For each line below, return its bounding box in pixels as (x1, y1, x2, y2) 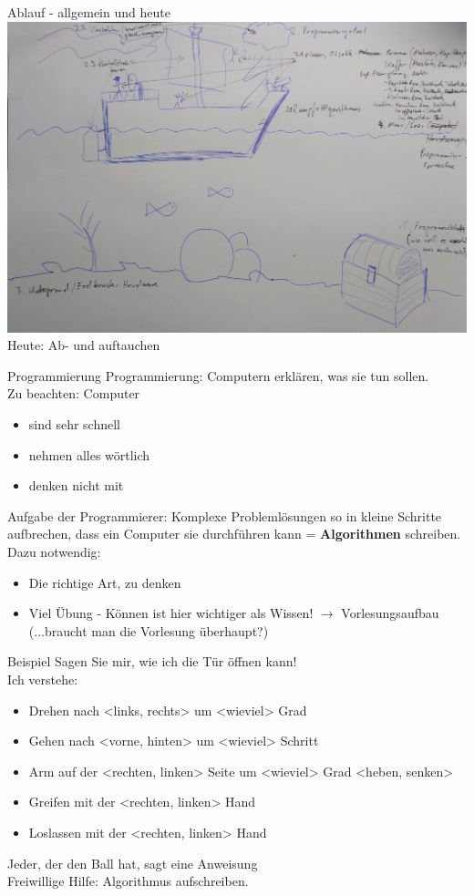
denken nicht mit (28, 476, 124, 495)
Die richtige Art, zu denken (28, 572, 181, 592)
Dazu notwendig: (7, 542, 101, 561)
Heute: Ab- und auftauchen (7, 335, 160, 355)
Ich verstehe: (7, 669, 78, 688)
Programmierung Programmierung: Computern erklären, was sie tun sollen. (7, 366, 429, 385)
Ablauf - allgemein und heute (7, 3, 170, 21)
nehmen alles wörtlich (28, 445, 150, 464)
